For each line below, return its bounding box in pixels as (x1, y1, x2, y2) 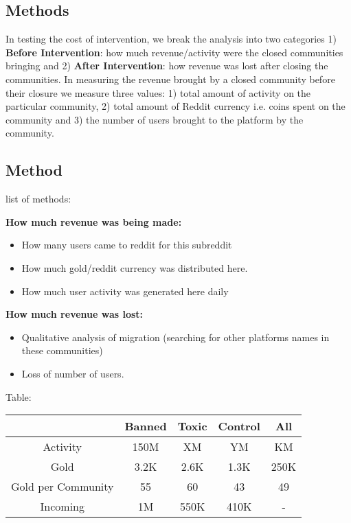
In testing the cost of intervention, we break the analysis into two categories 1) (5, 32, 337, 46)
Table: (5, 389, 32, 404)
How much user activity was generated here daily (21, 283, 229, 298)
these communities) (21, 343, 103, 358)
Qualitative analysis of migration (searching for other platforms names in (21, 329, 330, 344)
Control (218, 418, 260, 434)
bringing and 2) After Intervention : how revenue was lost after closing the (5, 58, 328, 73)
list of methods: (5, 191, 71, 206)
